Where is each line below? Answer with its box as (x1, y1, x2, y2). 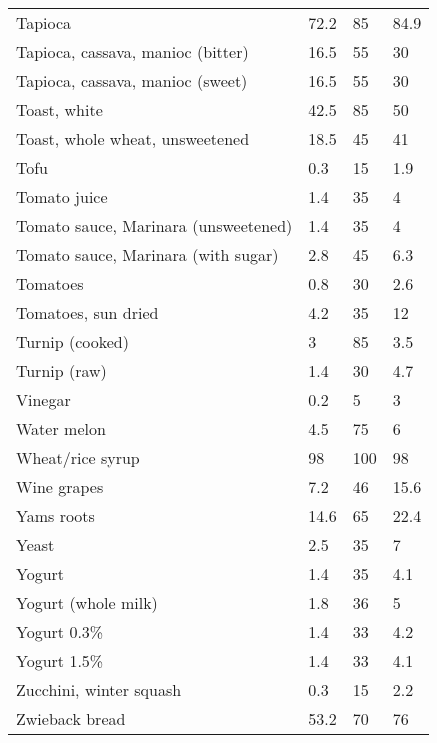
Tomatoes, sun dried (16, 301, 159, 324)
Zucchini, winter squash (16, 678, 182, 701)
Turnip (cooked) (16, 330, 129, 353)
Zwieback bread (16, 707, 126, 730)
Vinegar (16, 388, 71, 411)
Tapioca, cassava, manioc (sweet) (16, 69, 248, 92)
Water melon (16, 417, 106, 440)
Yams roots (16, 504, 95, 527)
